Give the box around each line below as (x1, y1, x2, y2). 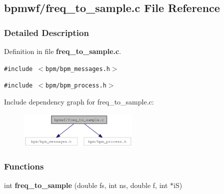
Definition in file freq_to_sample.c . (4, 46, 121, 56)
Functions (4, 160, 44, 172)
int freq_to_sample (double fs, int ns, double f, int (4, 179, 168, 190)
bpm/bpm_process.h (45, 82, 106, 89)
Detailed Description (4, 26, 89, 38)
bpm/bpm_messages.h (45, 65, 110, 72)
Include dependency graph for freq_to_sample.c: (4, 96, 154, 106)
